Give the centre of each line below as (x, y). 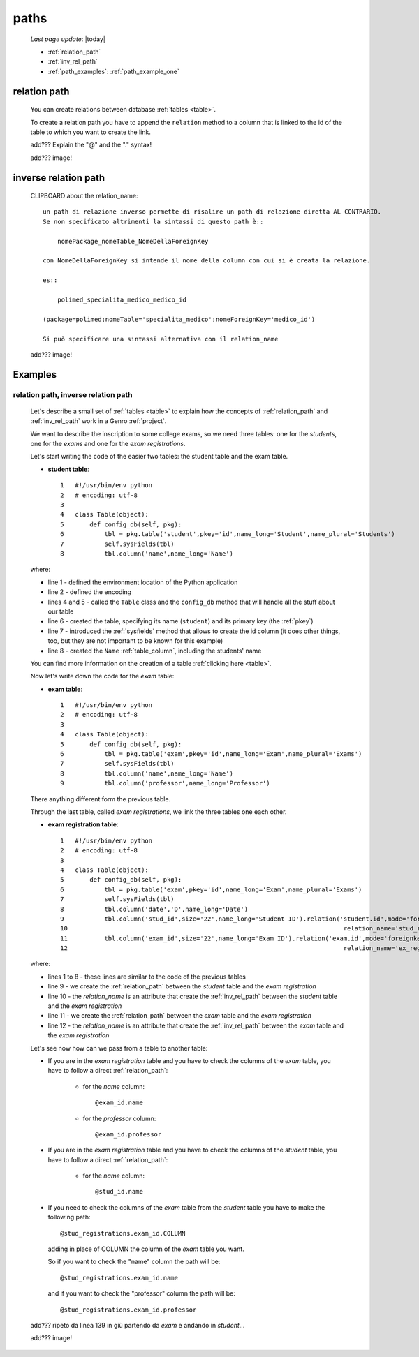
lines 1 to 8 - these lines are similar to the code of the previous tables (147, 977)
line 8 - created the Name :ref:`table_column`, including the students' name (155, 651)
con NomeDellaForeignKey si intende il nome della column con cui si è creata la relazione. (207, 261)
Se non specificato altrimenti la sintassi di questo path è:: (153, 221)
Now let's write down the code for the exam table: (102, 676)
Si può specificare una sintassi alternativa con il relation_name (161, 339)
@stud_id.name (119, 1192)
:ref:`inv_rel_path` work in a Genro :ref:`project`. (98, 421)
